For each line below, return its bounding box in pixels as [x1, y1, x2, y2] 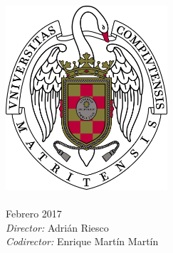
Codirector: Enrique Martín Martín [6, 234, 159, 249]
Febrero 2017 [6, 206, 62, 221]
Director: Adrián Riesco [6, 220, 109, 235]
